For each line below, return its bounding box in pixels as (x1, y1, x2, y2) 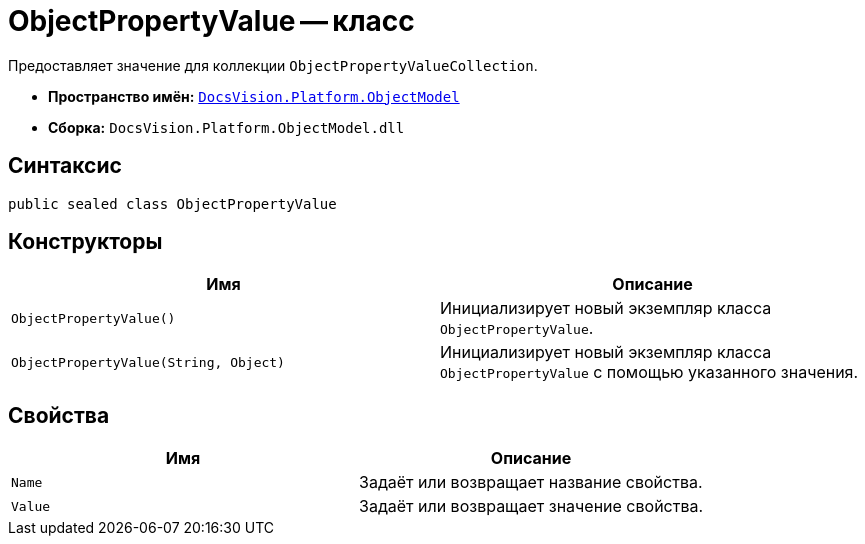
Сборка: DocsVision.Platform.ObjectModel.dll (48, 118, 405, 136)
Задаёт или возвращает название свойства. (359, 472, 703, 493)
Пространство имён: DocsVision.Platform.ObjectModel (48, 87, 460, 105)
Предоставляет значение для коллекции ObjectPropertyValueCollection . (8, 56, 538, 74)
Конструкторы (8, 229, 163, 255)
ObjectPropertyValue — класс (8, 4, 415, 38)
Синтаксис (8, 153, 122, 179)
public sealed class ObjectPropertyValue (8, 195, 337, 212)
